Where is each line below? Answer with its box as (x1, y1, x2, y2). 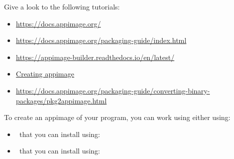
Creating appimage (16, 68, 74, 79)
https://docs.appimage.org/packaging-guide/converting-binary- (16, 85, 210, 95)
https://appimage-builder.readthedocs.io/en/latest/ (16, 51, 175, 62)
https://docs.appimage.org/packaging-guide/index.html (16, 35, 187, 45)
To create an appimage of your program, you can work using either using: (4, 112, 230, 122)
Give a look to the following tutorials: (4, 1, 120, 11)
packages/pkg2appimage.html (16, 95, 107, 105)
